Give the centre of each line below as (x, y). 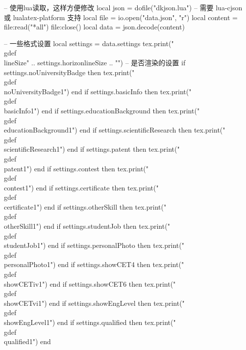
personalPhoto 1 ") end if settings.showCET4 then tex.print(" (94, 264)
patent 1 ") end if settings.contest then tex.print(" (76, 168)
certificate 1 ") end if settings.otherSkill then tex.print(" (85, 206)
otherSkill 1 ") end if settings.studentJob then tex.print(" (87, 226)
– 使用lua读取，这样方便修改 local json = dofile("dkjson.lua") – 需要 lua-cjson (123, 7)
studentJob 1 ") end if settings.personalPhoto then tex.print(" (94, 245)
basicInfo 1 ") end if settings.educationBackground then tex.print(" (102, 110)
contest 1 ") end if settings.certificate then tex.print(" (81, 187)
